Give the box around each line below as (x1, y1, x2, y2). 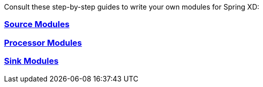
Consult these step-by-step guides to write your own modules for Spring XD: (4, 3, 259, 11)
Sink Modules (4, 56, 59, 66)
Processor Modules (4, 37, 82, 48)
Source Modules (4, 19, 70, 30)
